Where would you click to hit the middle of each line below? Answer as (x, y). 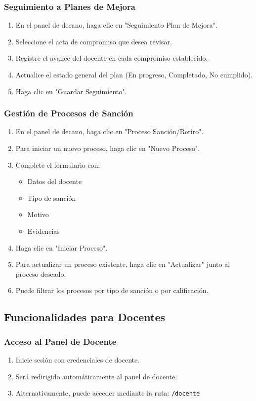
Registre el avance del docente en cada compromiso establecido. (112, 58)
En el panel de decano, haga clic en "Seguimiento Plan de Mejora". (116, 25)
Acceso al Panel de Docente (60, 341)
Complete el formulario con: (58, 164)
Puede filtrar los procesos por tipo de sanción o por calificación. (112, 290)
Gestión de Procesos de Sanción (69, 113)
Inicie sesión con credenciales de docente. (78, 359)
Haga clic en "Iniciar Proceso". (62, 247)
